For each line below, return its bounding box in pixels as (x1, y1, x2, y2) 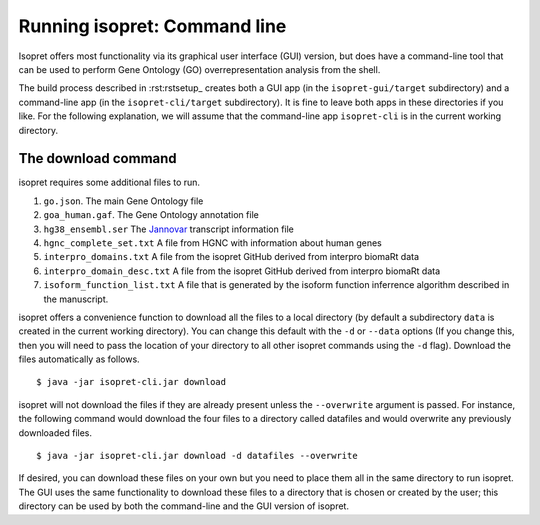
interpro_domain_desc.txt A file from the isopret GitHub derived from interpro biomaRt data (43, 265, 441, 277)
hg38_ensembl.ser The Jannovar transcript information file (43, 223, 295, 235)
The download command (18, 150, 177, 167)
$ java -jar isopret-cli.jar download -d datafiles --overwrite (36, 450, 359, 462)
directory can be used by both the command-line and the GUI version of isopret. (18, 500, 350, 512)
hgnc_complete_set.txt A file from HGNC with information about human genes (43, 236, 382, 249)
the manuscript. (43, 293, 109, 305)
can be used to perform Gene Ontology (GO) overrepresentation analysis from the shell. (18, 63, 381, 75)
